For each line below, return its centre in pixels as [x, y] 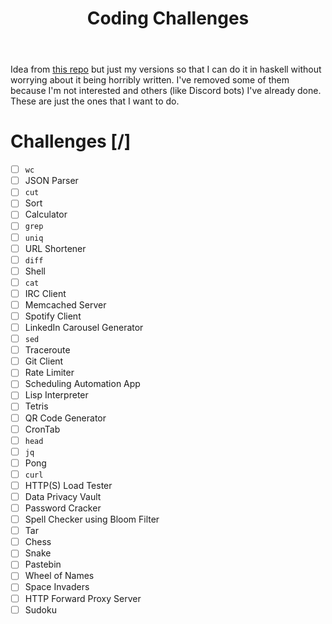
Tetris [36, 406]
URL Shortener [55, 248]
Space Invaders [57, 587]
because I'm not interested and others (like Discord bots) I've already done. [166, 91]
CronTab [42, 429]
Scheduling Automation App [82, 384]
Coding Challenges [168, 18]
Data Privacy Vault [63, 496]
